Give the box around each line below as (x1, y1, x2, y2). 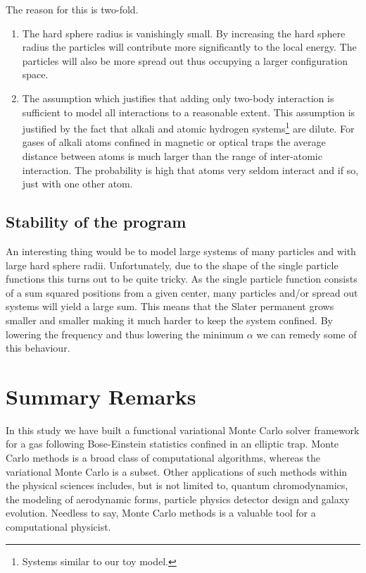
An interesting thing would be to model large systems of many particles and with (6, 243, 356, 258)
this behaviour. (6, 340, 70, 355)
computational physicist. (6, 519, 111, 534)
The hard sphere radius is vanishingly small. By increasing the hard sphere (22, 25, 346, 40)
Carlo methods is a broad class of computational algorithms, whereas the (6, 450, 321, 465)
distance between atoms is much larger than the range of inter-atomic (22, 149, 322, 163)
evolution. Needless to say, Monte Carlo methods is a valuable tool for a (6, 505, 316, 520)
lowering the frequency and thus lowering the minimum (6, 326, 244, 341)
